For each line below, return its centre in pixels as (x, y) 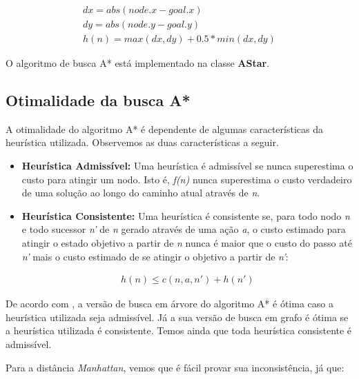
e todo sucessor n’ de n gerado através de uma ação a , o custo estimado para (184, 229)
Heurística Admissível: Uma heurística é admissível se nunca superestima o (187, 166)
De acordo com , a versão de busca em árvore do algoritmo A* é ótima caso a (169, 304)
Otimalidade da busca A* (98, 100)
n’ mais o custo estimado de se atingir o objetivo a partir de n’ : (155, 256)
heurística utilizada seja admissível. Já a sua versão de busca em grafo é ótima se (177, 317)
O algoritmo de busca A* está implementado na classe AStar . (138, 63)
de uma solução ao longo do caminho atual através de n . (141, 193)
